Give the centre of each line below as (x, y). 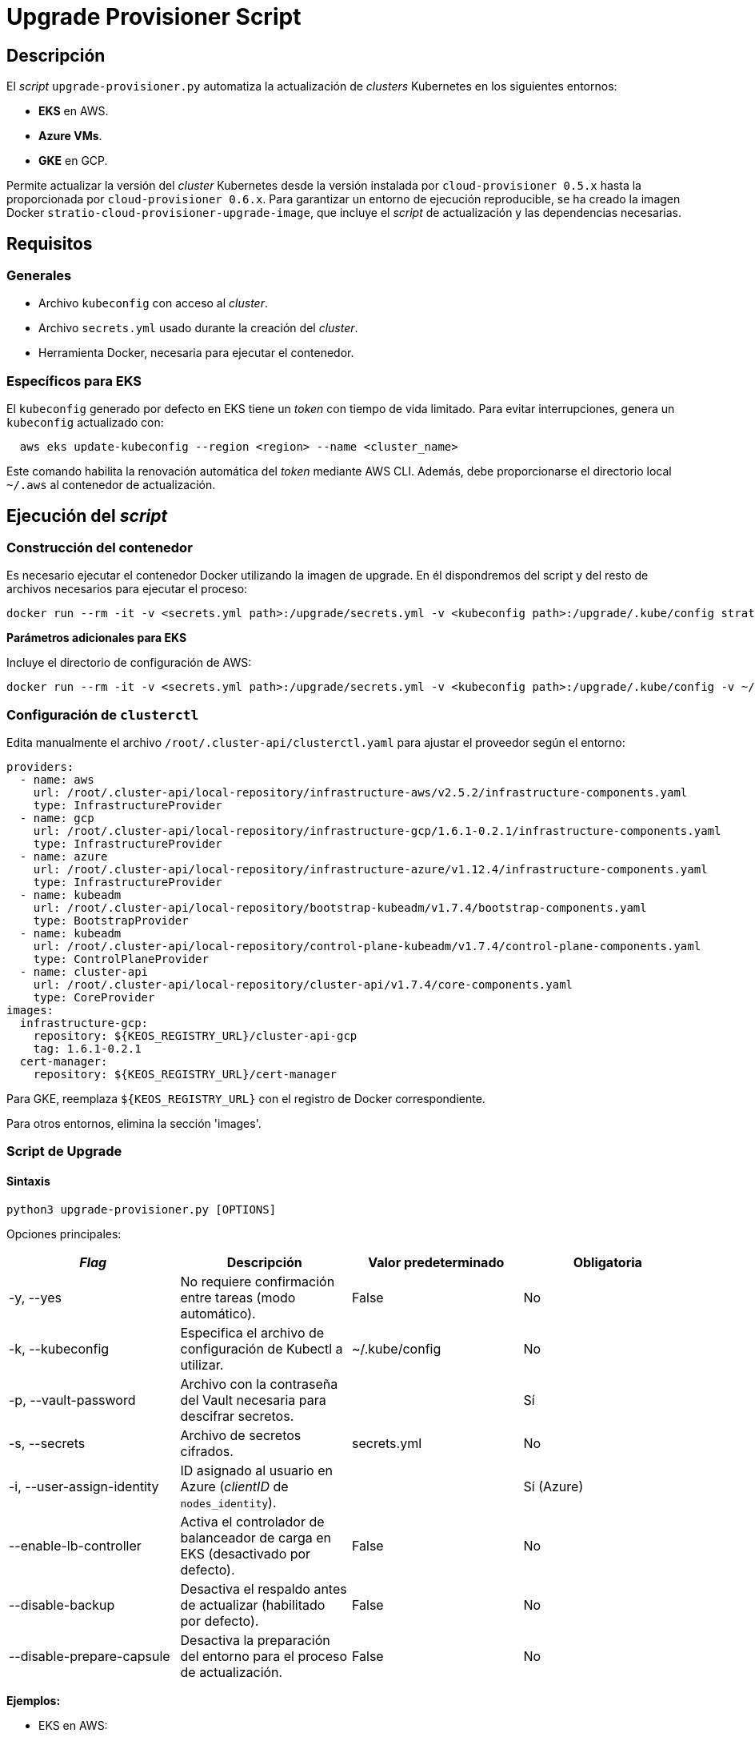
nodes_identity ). (228, 1502)
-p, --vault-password (72, 1400)
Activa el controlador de (252, 1521)
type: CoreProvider (94, 998)
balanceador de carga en (256, 1537)
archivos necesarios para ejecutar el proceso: (127, 589)
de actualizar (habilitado (253, 1605)
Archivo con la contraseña (259, 1384)
